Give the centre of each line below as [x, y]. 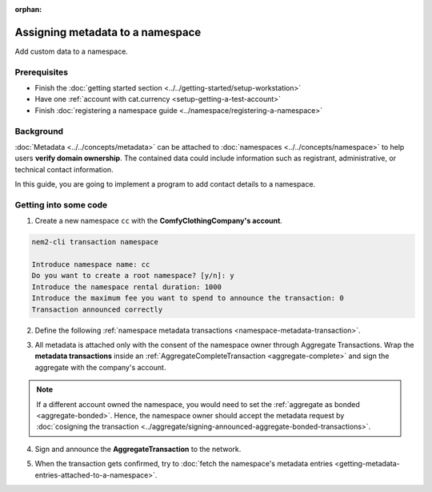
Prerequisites [41, 72]
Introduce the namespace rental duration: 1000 [126, 287]
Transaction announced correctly [97, 309]
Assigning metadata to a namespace [108, 32]
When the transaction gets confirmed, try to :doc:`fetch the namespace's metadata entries [184, 464]
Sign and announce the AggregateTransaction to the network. [138, 449]
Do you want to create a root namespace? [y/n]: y [133, 276]
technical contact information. [64, 169]
